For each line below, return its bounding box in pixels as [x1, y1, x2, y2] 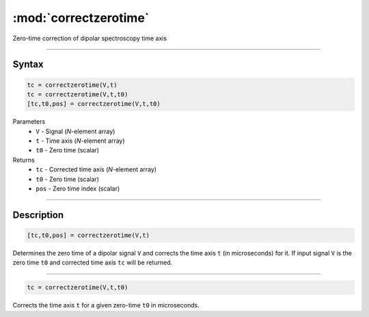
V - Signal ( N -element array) [36, 127, 115, 135]
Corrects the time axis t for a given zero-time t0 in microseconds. [12, 301, 200, 309]
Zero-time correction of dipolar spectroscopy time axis [12, 34, 167, 42]
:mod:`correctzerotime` [12, 10, 150, 25]
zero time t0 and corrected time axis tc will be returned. [12, 258, 173, 266]
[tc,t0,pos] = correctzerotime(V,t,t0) [27, 100, 161, 108]
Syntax [12, 59, 44, 70]
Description [12, 209, 64, 221]
